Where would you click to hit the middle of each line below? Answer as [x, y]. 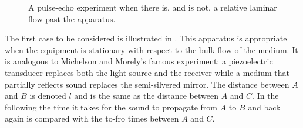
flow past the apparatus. [72, 18]
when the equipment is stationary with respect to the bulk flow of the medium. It [151, 49]
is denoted [48, 96]
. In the [265, 96]
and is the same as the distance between [146, 96]
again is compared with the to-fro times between [92, 118]
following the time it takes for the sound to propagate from [111, 107]
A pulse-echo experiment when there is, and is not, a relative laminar [153, 7]
